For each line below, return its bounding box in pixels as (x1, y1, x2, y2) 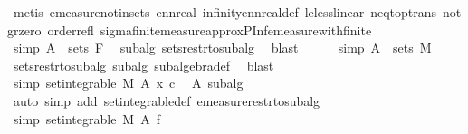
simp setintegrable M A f (13, 109, 160, 128)
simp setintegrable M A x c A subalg (13, 73, 244, 92)
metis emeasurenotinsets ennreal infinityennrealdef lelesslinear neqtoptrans (13, 3, 437, 21)
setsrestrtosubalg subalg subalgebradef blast (13, 55, 274, 74)
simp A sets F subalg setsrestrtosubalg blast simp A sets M (13, 38, 432, 57)
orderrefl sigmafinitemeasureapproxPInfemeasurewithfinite (47, 20, 372, 39)
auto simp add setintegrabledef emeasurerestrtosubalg (13, 91, 320, 110)
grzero (7, 20, 42, 39)
